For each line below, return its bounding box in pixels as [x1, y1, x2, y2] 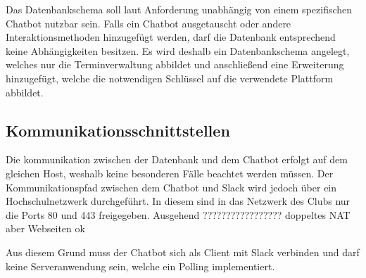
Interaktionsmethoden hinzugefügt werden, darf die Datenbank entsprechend [6, 30, 336, 44]
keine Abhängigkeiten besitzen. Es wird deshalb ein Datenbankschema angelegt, [6, 43, 350, 58]
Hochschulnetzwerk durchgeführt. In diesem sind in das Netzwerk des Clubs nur [6, 194, 351, 208]
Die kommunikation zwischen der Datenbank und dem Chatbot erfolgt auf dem [6, 152, 348, 167]
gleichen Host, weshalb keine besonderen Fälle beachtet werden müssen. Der [6, 165, 334, 180]
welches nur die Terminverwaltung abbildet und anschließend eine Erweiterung [6, 57, 344, 72]
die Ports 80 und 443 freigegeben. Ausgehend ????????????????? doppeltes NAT [6, 207, 351, 222]
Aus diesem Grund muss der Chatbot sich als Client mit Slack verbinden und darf [6, 244, 360, 259]
